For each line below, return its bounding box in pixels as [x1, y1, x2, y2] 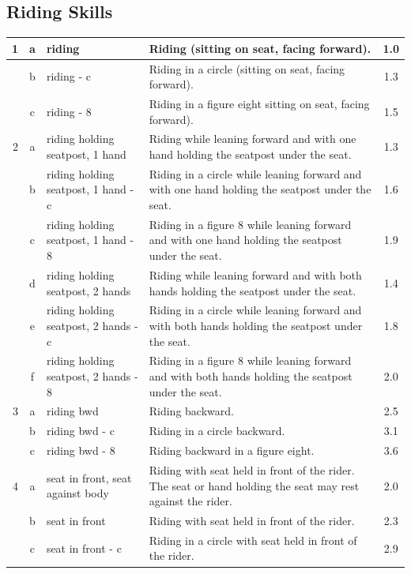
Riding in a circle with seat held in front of [149, 531, 357, 548]
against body [46, 485, 109, 501]
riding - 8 [46, 103, 92, 119]
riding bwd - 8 [46, 442, 115, 459]
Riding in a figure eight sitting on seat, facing [149, 95, 370, 111]
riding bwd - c [46, 422, 115, 439]
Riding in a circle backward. [149, 422, 285, 439]
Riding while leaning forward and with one [149, 130, 356, 147]
